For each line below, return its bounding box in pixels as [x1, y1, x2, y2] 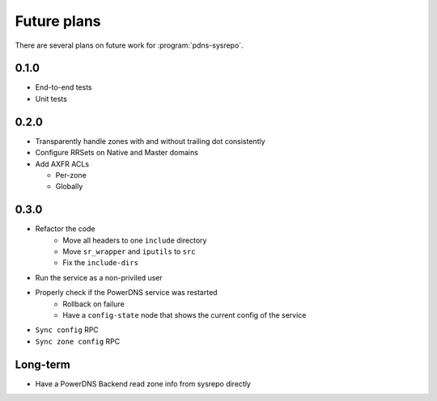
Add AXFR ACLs [35, 158, 89, 169]
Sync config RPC [35, 325, 99, 335]
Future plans [15, 12, 101, 30]
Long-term [15, 357, 70, 371]
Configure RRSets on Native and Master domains [35, 148, 198, 158]
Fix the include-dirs [62, 258, 139, 268]
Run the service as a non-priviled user [35, 272, 163, 282]
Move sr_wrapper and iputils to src [62, 247, 196, 256]
